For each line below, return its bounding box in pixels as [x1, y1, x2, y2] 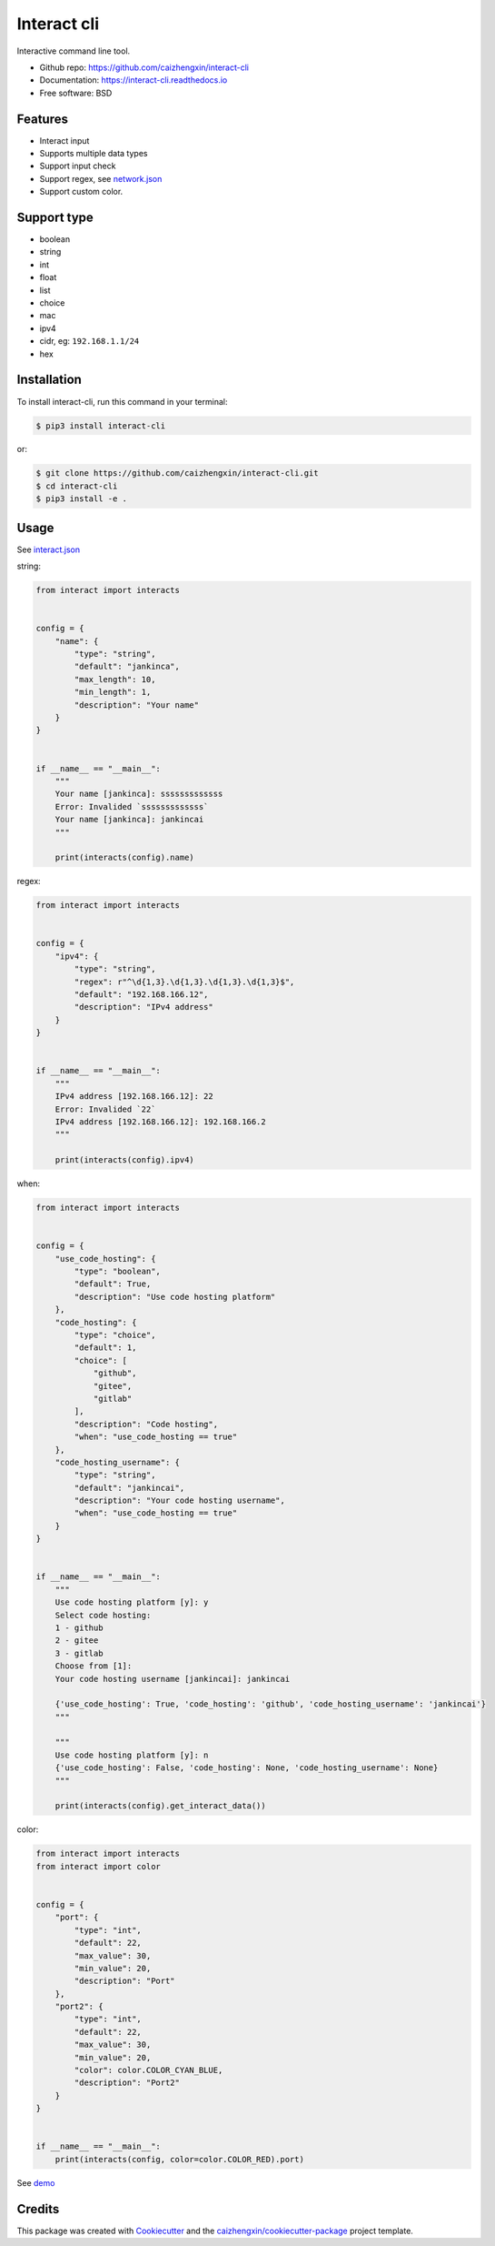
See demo [16, 2177, 55, 2188]
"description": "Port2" [74, 2078, 181, 2088]
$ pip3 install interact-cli [35, 420, 166, 431]
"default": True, [74, 1279, 152, 1289]
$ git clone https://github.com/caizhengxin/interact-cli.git [35, 468, 319, 478]
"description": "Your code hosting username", [74, 1496, 285, 1506]
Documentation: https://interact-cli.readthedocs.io [39, 75, 228, 86]
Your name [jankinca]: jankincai [54, 814, 204, 825]
